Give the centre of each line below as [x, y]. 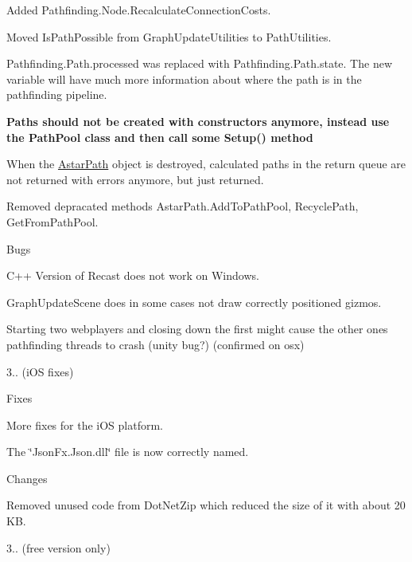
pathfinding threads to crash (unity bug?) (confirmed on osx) [155, 344]
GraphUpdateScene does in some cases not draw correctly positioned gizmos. [194, 302]
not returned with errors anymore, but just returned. [135, 179]
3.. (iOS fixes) [40, 371]
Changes [27, 478]
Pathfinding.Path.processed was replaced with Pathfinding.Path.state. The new [199, 63]
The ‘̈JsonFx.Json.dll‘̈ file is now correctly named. [128, 452]
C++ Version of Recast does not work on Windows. [133, 275]
